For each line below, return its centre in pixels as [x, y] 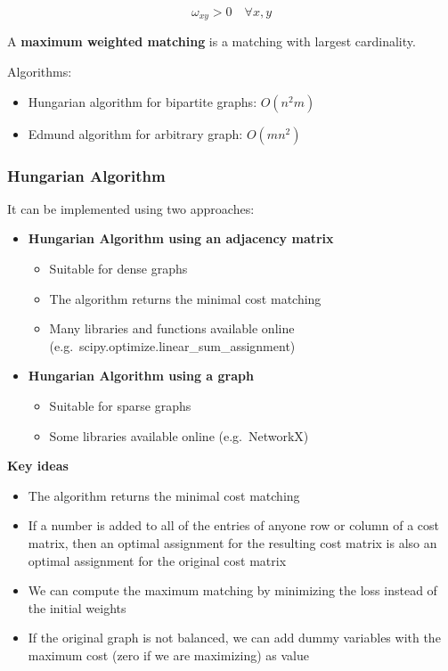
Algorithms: [40, 72]
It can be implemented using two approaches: [131, 208]
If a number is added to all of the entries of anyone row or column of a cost [233, 525]
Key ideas [38, 466]
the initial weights [77, 607]
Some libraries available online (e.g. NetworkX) [179, 435]
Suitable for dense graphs [118, 269]
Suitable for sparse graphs [120, 406]
